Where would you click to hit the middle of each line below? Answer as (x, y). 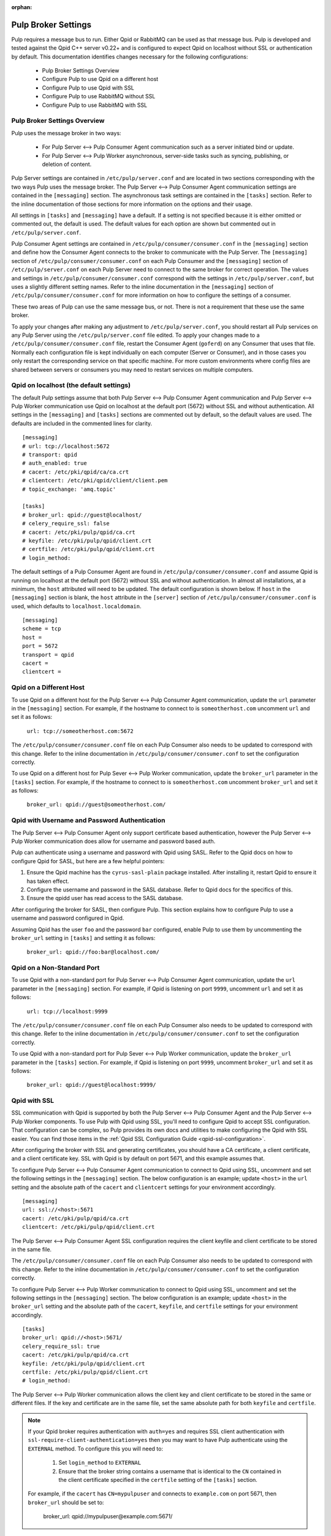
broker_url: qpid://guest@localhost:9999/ (91, 1085)
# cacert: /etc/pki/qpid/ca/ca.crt (76, 472)
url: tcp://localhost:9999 (67, 1011)
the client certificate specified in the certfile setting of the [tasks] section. (158, 1479)
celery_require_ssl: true (61, 1346)
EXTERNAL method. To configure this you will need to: (96, 1448)
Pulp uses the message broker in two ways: (67, 133)
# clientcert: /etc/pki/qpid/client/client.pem (95, 480)
